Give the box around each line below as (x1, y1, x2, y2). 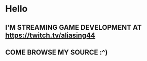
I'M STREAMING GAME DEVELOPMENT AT (5, 23, 142, 32)
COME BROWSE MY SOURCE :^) (5, 48, 108, 56)
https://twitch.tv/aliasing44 (5, 31, 95, 39)
